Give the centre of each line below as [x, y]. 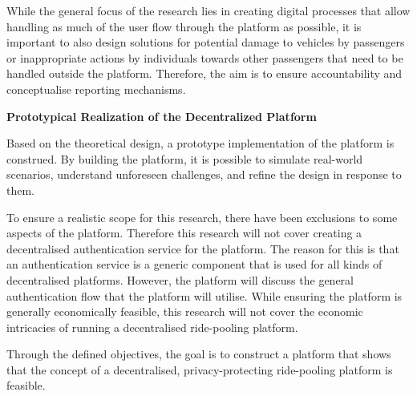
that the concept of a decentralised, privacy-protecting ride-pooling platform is [200, 369]
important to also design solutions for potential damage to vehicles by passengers [206, 42]
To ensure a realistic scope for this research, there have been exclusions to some [202, 217]
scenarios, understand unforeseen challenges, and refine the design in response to [204, 174]
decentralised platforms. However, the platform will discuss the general [180, 279]
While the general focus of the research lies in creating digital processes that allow [208, 10]
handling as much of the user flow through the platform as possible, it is [184, 26]
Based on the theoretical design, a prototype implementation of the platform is [200, 143]
